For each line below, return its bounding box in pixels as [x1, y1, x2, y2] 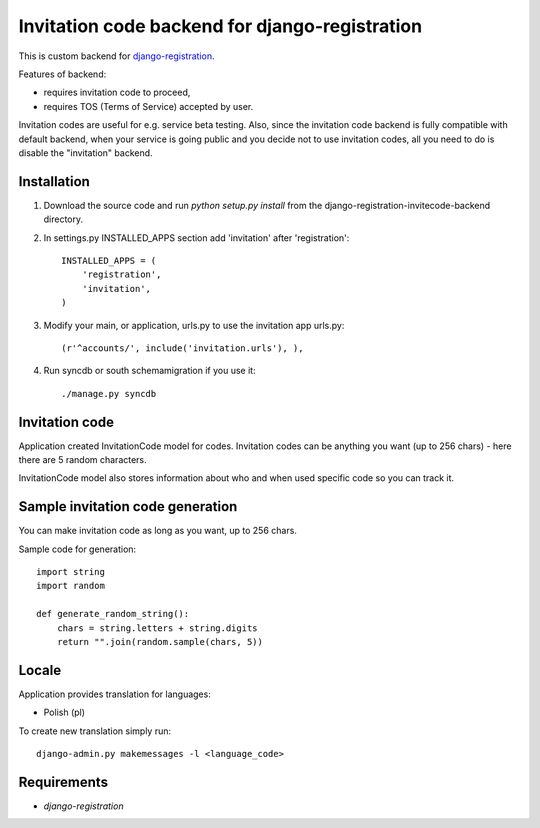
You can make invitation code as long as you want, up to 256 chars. [18, 525, 297, 537]
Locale [18, 661, 62, 679]
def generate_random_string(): [36, 608, 190, 620]
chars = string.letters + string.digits [56, 622, 259, 634]
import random [36, 580, 105, 592]
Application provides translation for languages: [18, 688, 212, 700]
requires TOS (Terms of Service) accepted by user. [43, 100, 254, 112]
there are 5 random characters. [18, 454, 147, 465]
